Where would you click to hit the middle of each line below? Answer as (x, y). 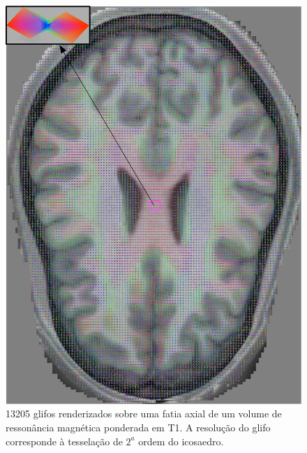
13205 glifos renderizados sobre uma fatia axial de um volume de (144, 414)
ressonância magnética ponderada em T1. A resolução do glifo (138, 427)
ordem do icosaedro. (181, 441)
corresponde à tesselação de (64, 441)
